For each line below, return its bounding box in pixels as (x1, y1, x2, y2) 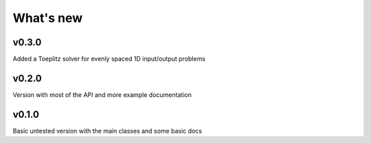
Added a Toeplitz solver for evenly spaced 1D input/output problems (12, 55, 206, 63)
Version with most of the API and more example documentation (12, 90, 192, 99)
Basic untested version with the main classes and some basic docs (12, 126, 203, 135)
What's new (12, 10, 83, 25)
